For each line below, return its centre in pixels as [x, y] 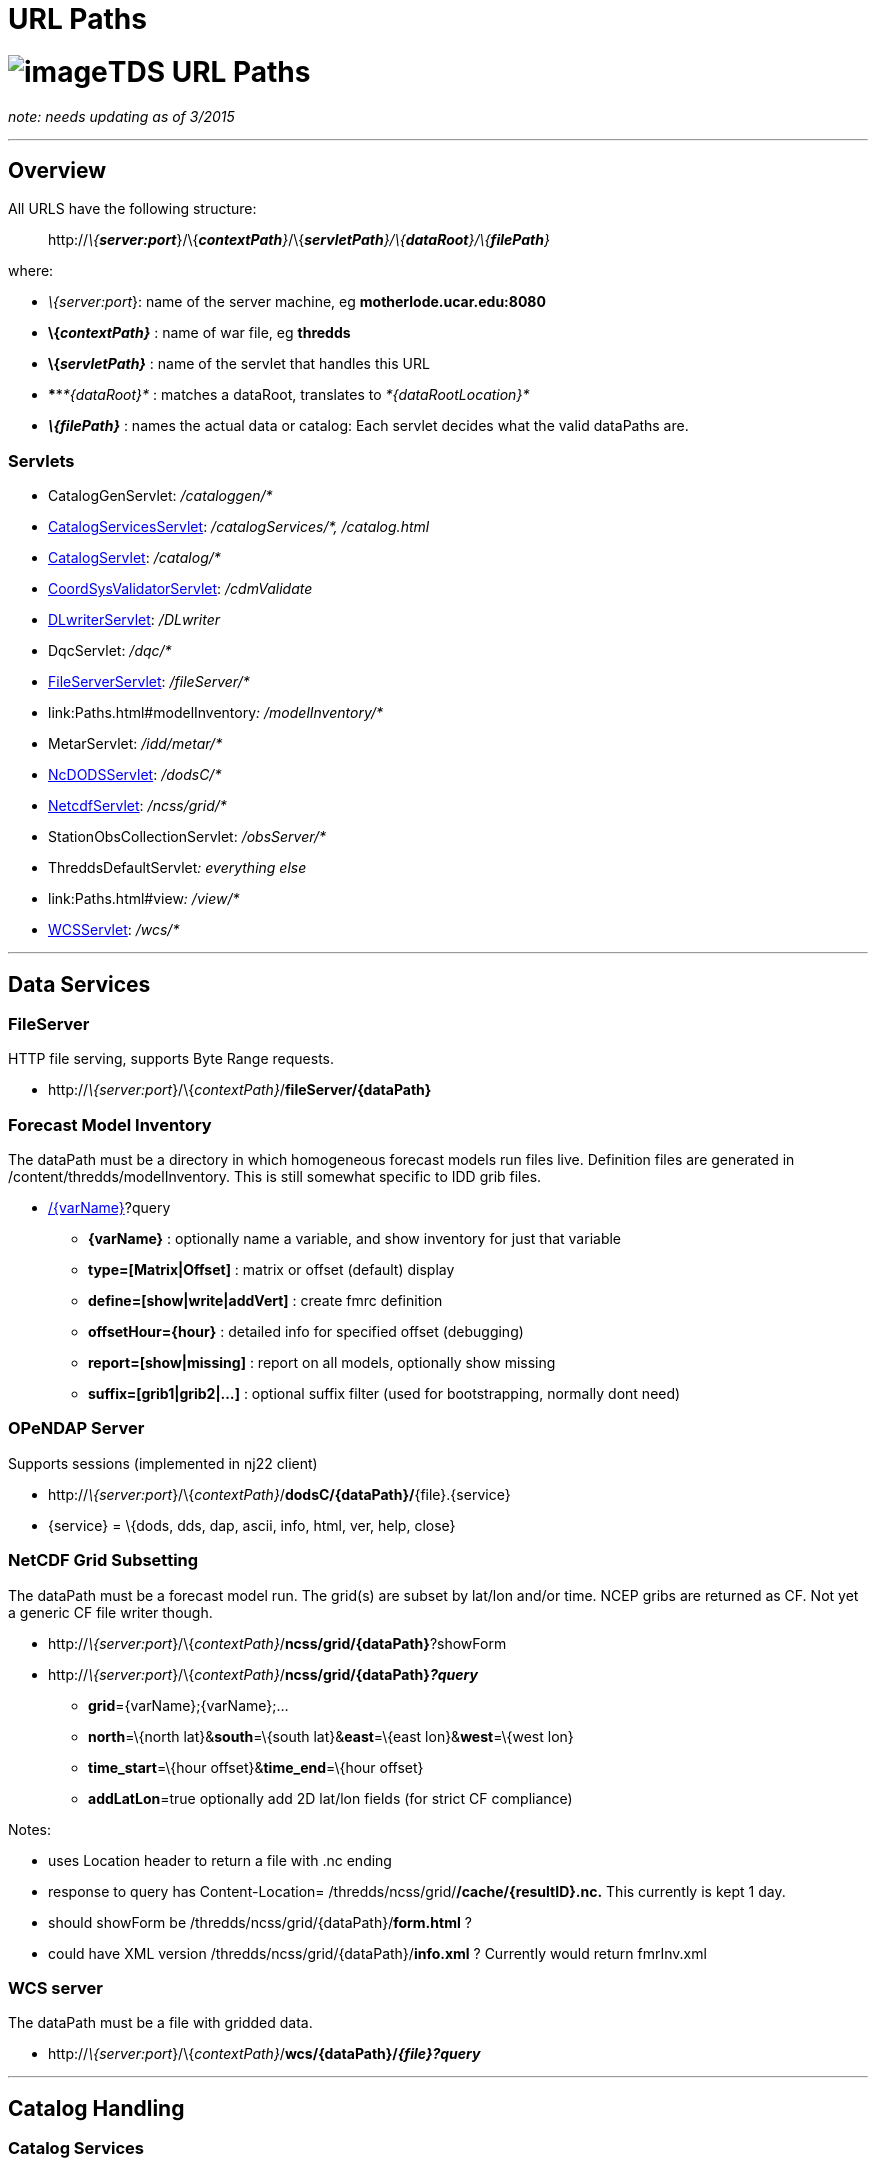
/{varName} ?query [109, 1208]
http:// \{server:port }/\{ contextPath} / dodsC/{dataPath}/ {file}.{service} [279, 1494]
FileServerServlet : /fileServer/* [149, 682]
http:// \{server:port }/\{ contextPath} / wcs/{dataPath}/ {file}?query [264, 2054]
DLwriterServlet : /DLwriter [134, 620]
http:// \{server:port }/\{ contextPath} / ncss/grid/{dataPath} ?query [263, 1674]
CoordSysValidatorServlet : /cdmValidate [180, 589]
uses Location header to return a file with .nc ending [220, 1860]
